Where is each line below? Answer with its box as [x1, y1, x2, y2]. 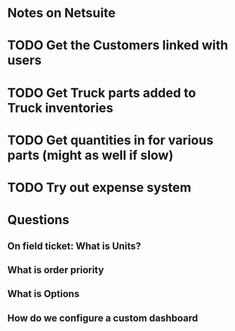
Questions [7, 212, 69, 228]
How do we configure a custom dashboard [7, 312, 198, 324]
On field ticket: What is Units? [7, 240, 142, 252]
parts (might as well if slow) [7, 147, 173, 163]
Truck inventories [7, 100, 113, 116]
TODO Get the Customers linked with [7, 37, 229, 54]
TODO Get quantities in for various [7, 132, 214, 148]
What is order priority [7, 264, 104, 276]
